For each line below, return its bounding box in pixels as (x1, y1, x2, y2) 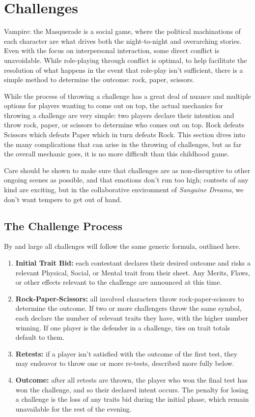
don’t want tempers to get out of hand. (4, 194, 122, 204)
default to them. (15, 332, 64, 342)
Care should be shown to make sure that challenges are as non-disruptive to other (4, 165, 251, 175)
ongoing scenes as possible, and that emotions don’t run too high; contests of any (4, 175, 249, 185)
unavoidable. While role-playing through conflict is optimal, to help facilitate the (4, 55, 247, 65)
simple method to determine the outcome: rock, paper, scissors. (4, 74, 195, 85)
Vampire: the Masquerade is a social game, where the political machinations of (4, 26, 241, 36)
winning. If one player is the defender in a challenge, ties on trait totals (15, 322, 230, 332)
